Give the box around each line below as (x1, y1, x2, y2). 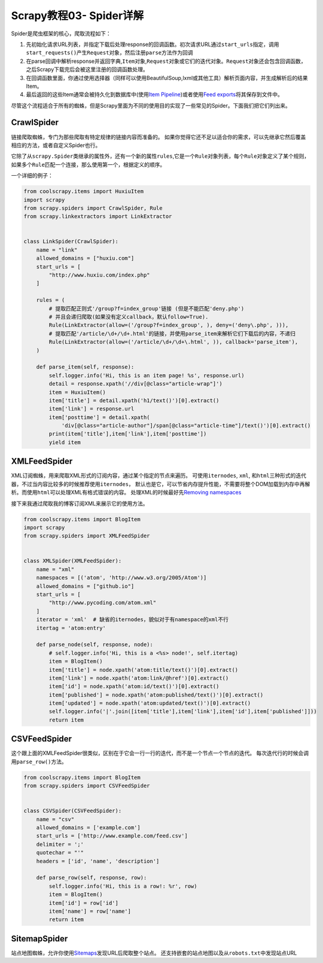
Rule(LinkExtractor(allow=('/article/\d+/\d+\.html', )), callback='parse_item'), (48, 338, 298, 346)
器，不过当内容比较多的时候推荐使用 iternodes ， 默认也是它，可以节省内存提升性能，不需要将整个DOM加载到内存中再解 (11, 480, 310, 487)
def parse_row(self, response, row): (36, 875, 147, 881)
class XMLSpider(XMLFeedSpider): (23, 558, 122, 564)
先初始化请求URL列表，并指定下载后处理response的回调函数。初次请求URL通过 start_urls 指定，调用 (26, 41, 279, 48)
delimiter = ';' (36, 840, 84, 848)
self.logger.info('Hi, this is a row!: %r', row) (48, 882, 197, 889)
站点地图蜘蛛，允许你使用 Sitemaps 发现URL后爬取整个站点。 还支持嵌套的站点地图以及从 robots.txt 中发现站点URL (11, 949, 297, 956)
